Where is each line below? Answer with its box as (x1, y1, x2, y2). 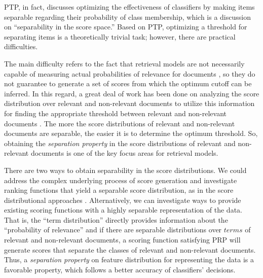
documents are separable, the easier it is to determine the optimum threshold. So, (4, 128, 258, 138)
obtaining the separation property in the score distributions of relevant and (4, 137, 236, 148)
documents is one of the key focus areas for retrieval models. (30, 148, 218, 158)
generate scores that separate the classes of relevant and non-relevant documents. (4, 244, 256, 255)
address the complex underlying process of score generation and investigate (4, 175, 237, 185)
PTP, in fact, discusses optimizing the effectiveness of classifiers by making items (4, 2, 255, 12)
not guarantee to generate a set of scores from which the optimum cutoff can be (4, 78, 252, 89)
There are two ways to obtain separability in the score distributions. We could (4, 164, 247, 175)
